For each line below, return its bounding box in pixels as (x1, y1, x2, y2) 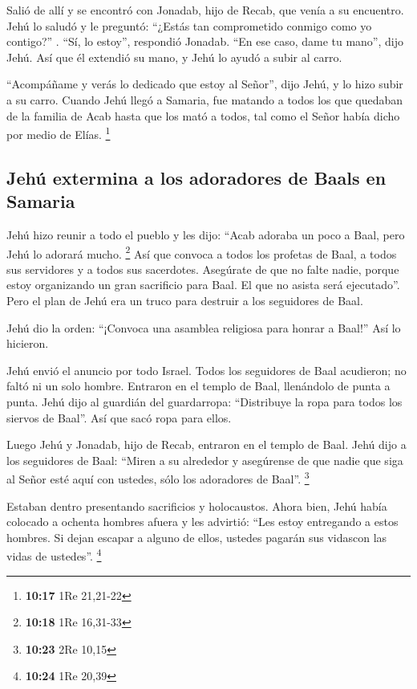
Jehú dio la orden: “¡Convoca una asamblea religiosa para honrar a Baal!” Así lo (6, 319, 401, 336)
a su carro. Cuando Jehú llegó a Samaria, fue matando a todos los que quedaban (6, 91, 403, 108)
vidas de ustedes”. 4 (6, 545, 102, 565)
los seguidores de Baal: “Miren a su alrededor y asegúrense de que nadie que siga (6, 451, 403, 468)
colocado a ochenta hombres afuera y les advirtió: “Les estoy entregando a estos (6, 513, 399, 530)
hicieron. (6, 335, 49, 352)
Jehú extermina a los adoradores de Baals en (6, 165, 387, 190)
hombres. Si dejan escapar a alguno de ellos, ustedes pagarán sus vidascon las (6, 528, 387, 545)
